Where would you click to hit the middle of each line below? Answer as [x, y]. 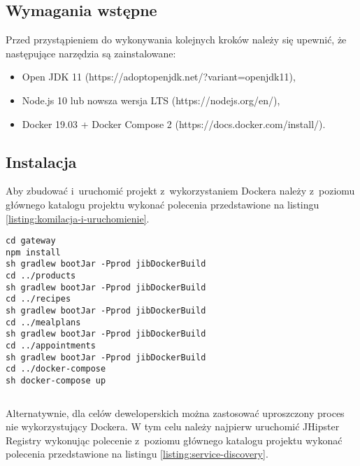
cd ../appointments [51, 346]
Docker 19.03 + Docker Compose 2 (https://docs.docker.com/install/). [174, 123]
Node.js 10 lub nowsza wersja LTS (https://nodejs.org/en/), [151, 100]
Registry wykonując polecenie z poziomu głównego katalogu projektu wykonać [174, 440]
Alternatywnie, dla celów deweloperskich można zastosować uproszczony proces [175, 412]
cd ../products [41, 276]
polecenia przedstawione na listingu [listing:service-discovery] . [137, 454]
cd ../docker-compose [56, 369]
